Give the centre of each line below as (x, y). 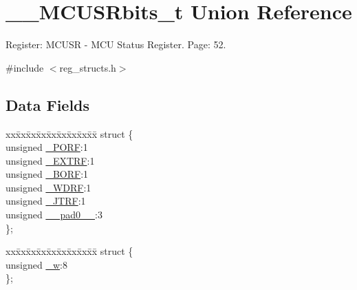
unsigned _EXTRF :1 (50, 160)
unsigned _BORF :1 (47, 174)
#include (25, 67)
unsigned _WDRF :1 (48, 187)
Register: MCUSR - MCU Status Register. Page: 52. (116, 44)
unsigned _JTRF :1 (46, 201)
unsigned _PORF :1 (47, 147)
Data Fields (48, 104)
